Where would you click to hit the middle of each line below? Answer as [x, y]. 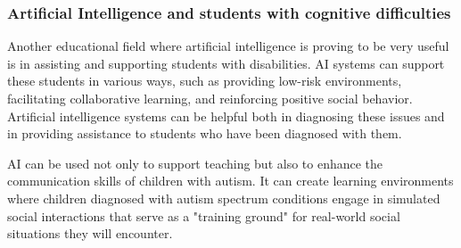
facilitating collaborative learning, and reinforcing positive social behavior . [210, 98]
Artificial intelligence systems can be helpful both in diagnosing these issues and [226, 116]
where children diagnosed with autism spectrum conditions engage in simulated [224, 198]
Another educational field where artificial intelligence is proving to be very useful [228, 46]
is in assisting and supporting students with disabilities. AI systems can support [226, 63]
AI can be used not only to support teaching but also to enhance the [195, 163]
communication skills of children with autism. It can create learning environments [230, 181]
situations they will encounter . [90, 233]
